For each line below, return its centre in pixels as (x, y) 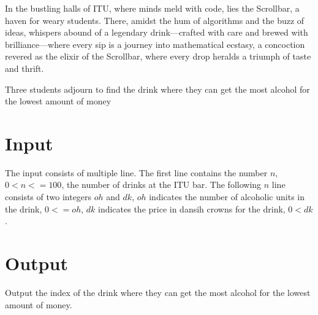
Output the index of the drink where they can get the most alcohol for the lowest (158, 292)
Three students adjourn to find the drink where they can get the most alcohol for (157, 89)
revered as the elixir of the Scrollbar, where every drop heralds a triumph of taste (158, 56)
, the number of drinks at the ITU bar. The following (161, 185)
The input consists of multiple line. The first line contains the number (136, 172)
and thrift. (25, 68)
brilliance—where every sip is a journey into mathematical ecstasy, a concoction (155, 44)
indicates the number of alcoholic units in (227, 197)
